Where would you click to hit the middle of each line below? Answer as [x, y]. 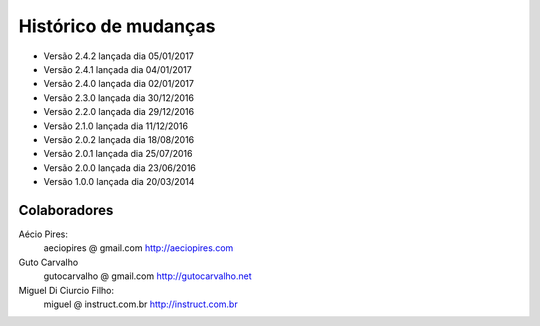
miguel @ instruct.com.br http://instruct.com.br [141, 304]
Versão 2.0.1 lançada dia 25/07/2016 [118, 154]
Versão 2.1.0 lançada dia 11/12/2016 [116, 126]
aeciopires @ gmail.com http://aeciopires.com [138, 248]
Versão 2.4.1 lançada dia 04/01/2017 [117, 69]
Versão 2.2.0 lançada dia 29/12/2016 [119, 112]
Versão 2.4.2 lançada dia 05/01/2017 [119, 56]
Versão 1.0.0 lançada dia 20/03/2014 [119, 182]
